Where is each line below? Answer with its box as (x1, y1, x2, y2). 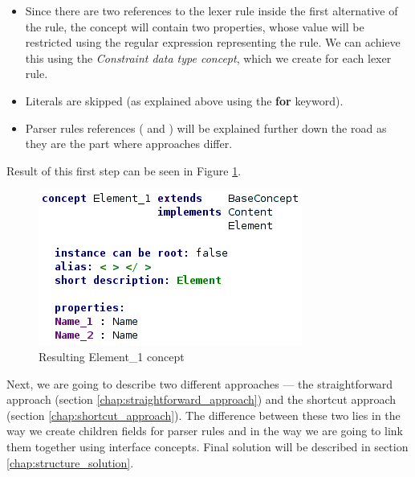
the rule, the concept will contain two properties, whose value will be (25, 18, 364, 35)
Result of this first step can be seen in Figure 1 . (6, 162, 242, 179)
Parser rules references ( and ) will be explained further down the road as (25, 119, 387, 136)
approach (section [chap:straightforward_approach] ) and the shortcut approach (6, 391, 397, 408)
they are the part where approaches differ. (25, 135, 233, 152)
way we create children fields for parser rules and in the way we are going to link (6, 422, 403, 439)
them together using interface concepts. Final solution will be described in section (6, 438, 409, 454)
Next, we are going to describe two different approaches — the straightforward (6, 375, 393, 392)
